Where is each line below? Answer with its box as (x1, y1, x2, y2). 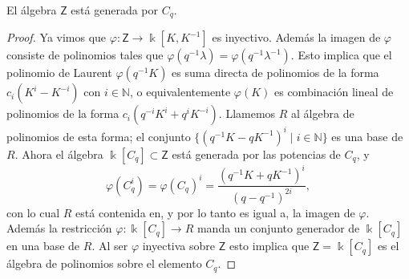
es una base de (331, 127, 403, 144)
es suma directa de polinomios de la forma (172, 64, 379, 81)
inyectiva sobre (142, 237, 216, 254)
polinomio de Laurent (6, 64, 112, 81)
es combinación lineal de (274, 83, 394, 100)
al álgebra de (291, 105, 354, 122)
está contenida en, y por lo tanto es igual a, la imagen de (75, 204, 355, 220)
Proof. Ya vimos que (6, 29, 107, 46)
